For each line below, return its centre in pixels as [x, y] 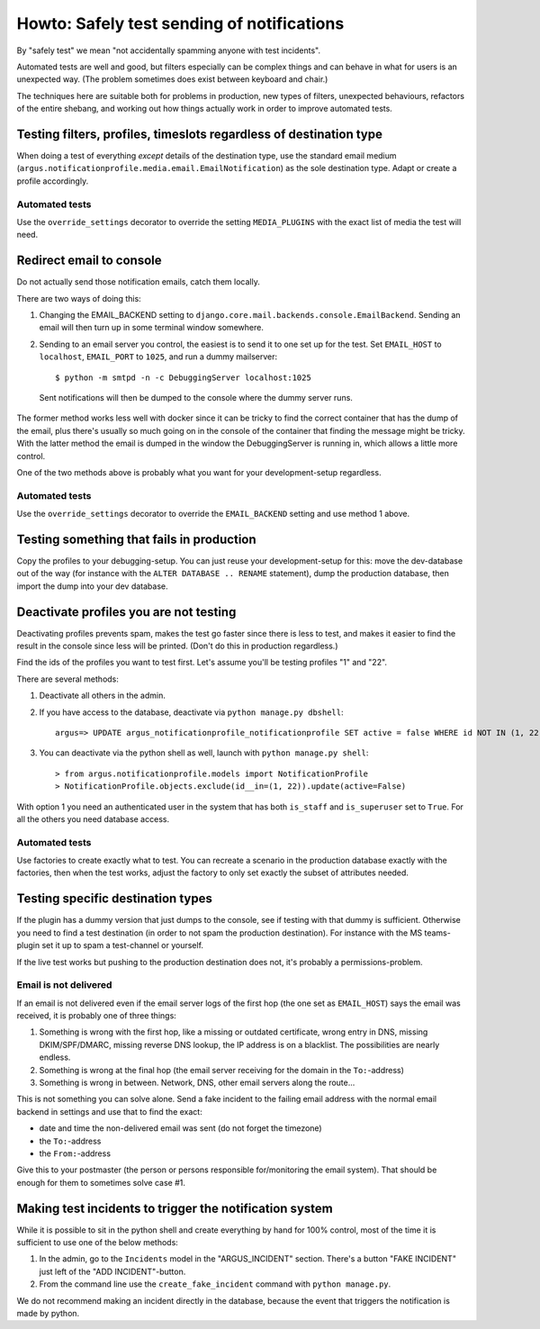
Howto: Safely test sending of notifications [180, 23]
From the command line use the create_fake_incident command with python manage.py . [215, 1284]
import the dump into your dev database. [92, 586]
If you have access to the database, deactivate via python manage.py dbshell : [191, 712]
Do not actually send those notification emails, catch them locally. [138, 282]
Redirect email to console [89, 261]
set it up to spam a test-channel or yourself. [123, 945]
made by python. [48, 1314]
